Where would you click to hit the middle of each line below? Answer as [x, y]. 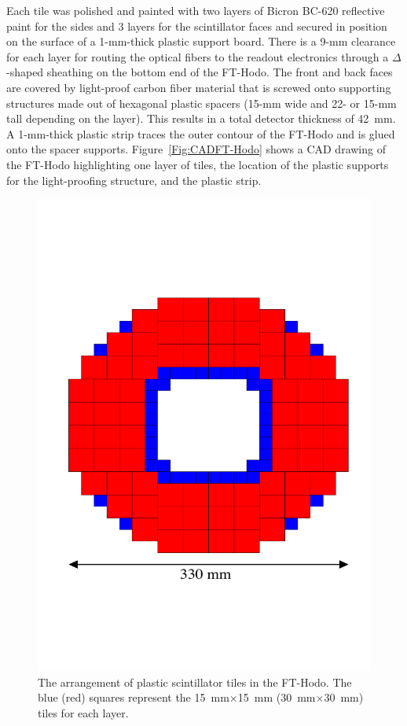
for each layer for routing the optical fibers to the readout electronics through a [198, 56]
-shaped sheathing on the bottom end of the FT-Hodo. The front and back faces [200, 72]
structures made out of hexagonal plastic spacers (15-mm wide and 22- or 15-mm [202, 103]
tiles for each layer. [83, 712]
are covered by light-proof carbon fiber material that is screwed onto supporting [199, 87]
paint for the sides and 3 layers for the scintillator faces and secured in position [197, 26]
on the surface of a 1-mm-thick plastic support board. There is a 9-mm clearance [201, 41]
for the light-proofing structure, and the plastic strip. [134, 180]
